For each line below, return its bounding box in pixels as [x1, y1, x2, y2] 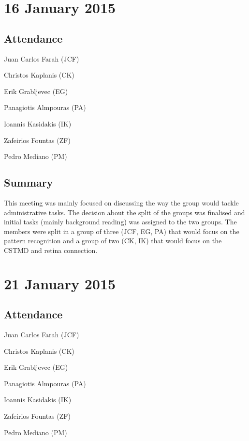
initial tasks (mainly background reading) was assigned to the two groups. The [4, 217, 237, 227]
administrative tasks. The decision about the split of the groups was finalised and [4, 207, 245, 217]
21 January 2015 [4, 273, 116, 293]
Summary [4, 175, 53, 190]
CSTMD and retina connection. [4, 245, 98, 255]
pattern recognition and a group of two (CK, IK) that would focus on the [4, 236, 222, 246]
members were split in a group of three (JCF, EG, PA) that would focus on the [4, 226, 239, 236]
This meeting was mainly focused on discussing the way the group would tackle [4, 197, 239, 207]
